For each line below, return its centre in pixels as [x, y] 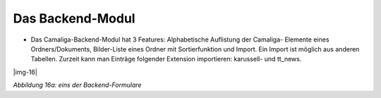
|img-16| [25, 72]
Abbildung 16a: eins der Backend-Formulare [77, 85]
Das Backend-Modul [74, 18]
